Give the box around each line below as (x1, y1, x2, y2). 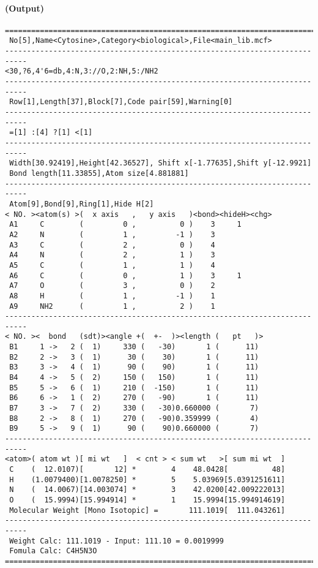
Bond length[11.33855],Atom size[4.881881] (9, 169, 189, 178)
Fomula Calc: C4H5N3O (9, 547, 97, 556)
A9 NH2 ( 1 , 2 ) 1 (9, 301, 215, 311)
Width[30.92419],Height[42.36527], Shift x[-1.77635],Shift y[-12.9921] (9, 159, 312, 168)
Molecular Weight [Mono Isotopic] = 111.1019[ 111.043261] (9, 506, 286, 515)
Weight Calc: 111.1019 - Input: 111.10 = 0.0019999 (9, 536, 224, 545)
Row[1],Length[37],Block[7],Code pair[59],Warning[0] (9, 97, 233, 107)
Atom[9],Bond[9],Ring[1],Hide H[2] (9, 199, 154, 208)
